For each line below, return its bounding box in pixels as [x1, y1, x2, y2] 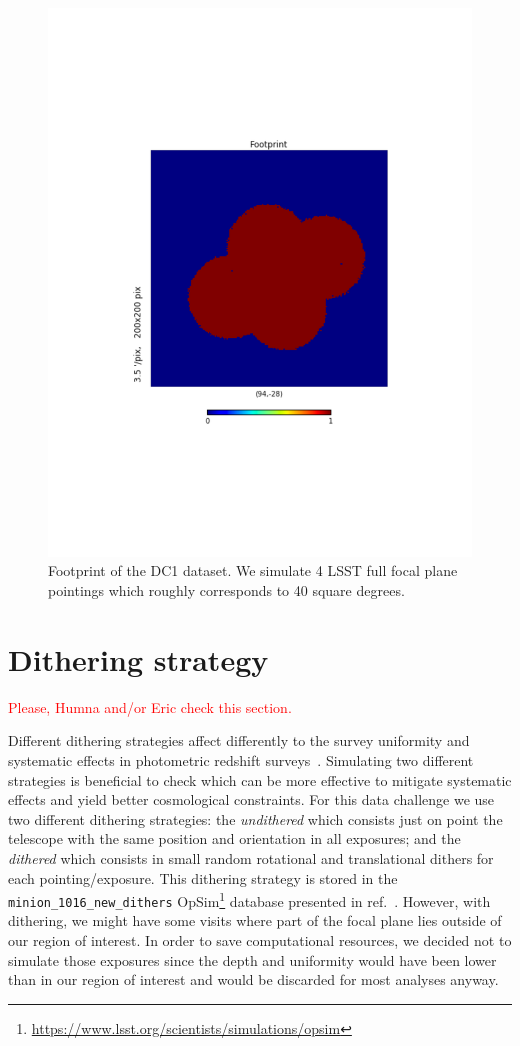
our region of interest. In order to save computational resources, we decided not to [8, 930, 512, 951]
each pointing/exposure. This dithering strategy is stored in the [8, 867, 398, 888]
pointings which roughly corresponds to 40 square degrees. [48, 580, 405, 601]
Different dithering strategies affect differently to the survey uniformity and [8, 730, 470, 751]
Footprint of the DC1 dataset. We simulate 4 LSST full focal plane [48, 560, 458, 581]
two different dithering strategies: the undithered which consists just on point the [8, 808, 503, 829]
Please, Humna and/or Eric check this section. [8, 696, 292, 717]
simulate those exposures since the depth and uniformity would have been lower [8, 949, 497, 970]
